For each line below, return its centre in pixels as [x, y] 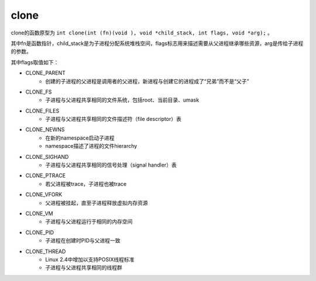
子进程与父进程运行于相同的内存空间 [89, 221]
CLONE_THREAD [46, 251]
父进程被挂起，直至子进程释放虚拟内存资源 [97, 203]
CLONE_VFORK [44, 195]
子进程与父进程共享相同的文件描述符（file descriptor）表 [113, 119]
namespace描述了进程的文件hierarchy [91, 146]
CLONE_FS [39, 92]
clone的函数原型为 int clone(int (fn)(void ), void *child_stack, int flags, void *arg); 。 [142, 33]
